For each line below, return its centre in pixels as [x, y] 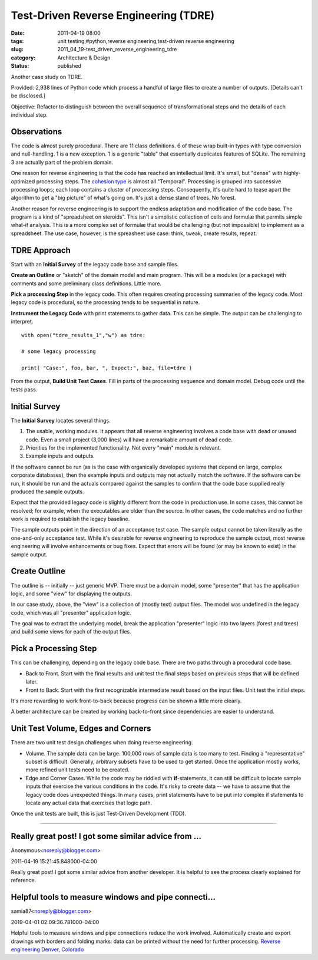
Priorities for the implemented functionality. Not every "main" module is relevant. [123, 447]
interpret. [22, 322]
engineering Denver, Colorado [47, 949]
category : [23, 57]
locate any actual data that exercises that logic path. [89, 803]
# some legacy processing [59, 352]
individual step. [29, 115]
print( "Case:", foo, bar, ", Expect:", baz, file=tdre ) [107, 368]
